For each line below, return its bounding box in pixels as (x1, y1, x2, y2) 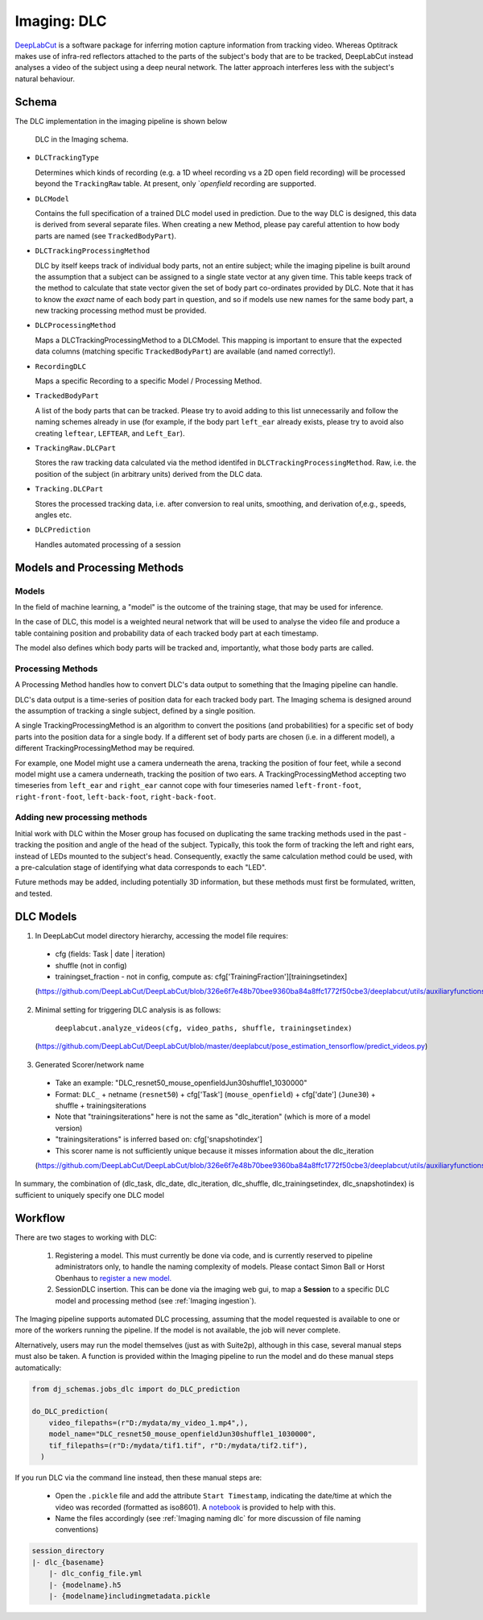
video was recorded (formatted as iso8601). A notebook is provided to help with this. (55, 1502, 336, 1512)
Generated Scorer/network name (35, 1059, 145, 1069)
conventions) (55, 1525, 99, 1535)
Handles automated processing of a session (35, 540, 181, 549)
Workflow (14, 1211, 66, 1224)
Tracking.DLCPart (35, 484, 104, 494)
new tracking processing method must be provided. (35, 306, 207, 316)
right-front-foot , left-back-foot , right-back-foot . (14, 792, 217, 802)
